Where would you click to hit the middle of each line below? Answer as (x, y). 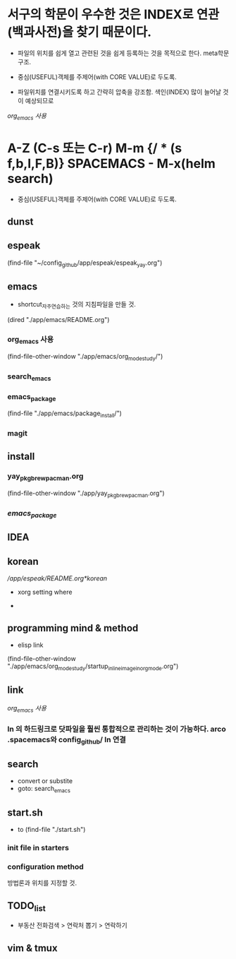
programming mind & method (73, 628)
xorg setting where (45, 592)
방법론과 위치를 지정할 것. (42, 883)
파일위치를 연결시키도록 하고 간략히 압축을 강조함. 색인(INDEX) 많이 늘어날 (119, 92)
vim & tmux (32, 948)
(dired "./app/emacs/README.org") (58, 320)
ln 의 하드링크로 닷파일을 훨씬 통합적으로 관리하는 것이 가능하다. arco (117, 729)
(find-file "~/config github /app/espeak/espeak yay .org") (85, 263)
